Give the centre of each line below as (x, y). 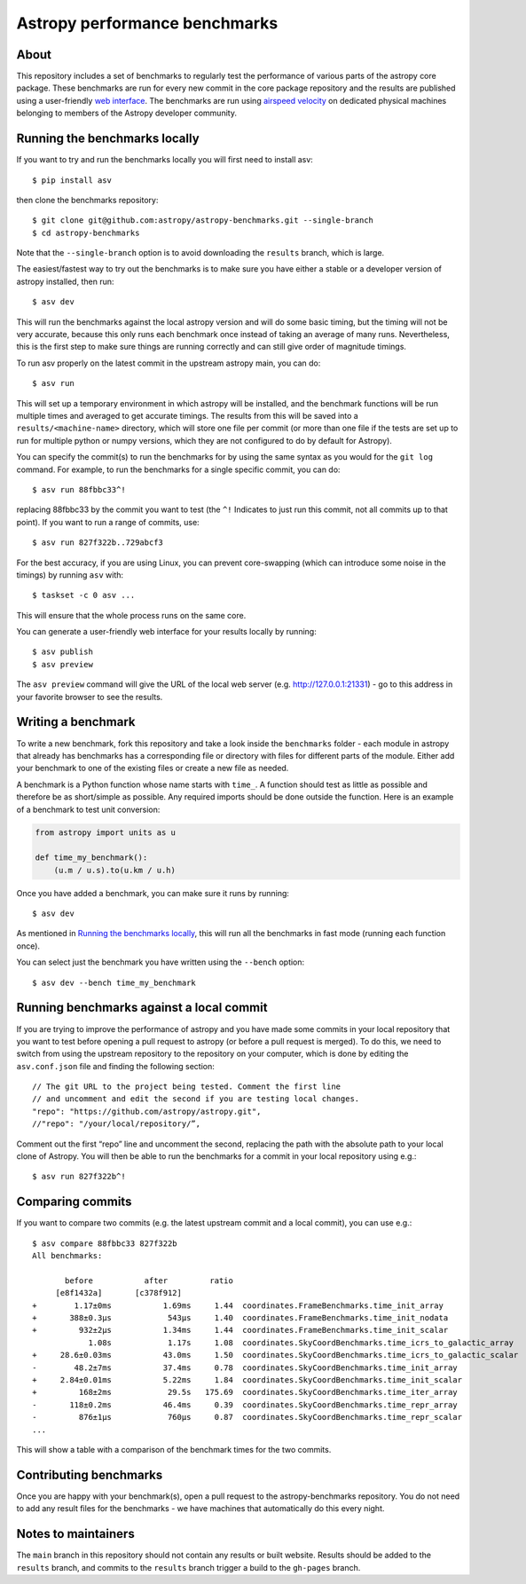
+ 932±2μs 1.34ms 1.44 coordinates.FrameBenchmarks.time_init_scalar (240, 1330)
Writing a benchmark (76, 722)
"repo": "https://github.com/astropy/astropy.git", (147, 1111)
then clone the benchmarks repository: (87, 200)
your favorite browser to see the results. (90, 697)
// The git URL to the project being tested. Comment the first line (187, 1087)
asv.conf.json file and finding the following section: (115, 1066)
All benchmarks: (67, 1256)
